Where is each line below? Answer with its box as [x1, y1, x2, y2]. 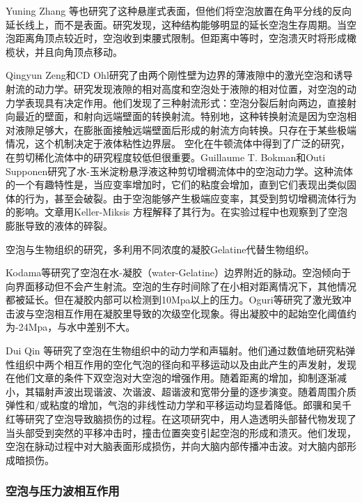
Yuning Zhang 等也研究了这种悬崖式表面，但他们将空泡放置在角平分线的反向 [6, 3, 352, 17]
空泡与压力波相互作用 [6, 482, 120, 500]
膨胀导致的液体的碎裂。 [6, 218, 113, 232]
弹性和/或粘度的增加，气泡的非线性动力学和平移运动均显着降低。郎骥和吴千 [6, 398, 352, 412]
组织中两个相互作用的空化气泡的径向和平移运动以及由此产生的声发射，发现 [15, 356, 356, 371]
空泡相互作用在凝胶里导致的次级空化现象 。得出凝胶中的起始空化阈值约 [34, 306, 356, 320]
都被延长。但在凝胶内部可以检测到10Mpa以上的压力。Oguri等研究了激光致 [6, 292, 342, 307]
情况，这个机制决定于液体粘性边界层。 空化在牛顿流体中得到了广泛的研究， [6, 136, 350, 151]
